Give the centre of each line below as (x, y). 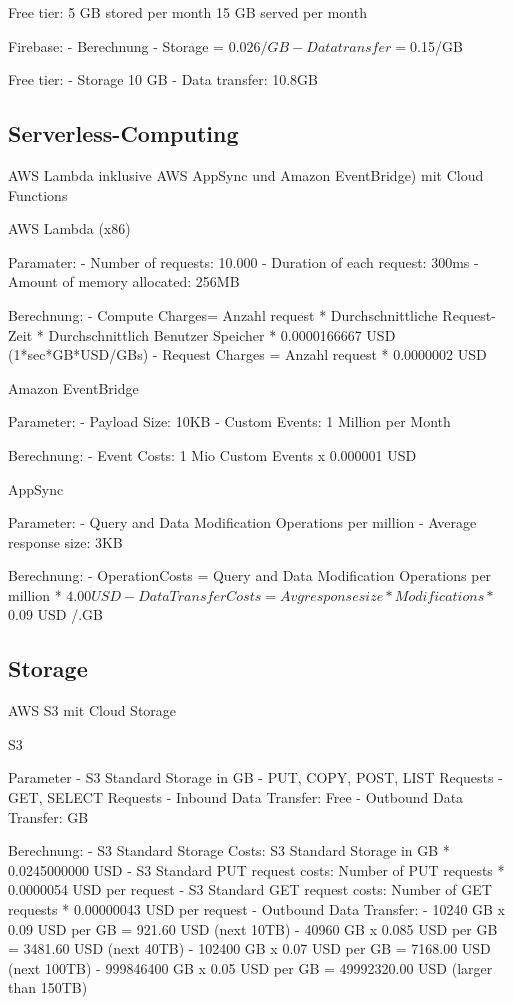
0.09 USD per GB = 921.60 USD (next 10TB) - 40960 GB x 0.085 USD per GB (253, 928)
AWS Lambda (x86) (69, 228)
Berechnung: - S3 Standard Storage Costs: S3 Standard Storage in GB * (229, 850)
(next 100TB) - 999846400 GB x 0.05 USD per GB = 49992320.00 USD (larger (250, 967)
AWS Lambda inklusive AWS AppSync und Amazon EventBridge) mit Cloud (246, 174)
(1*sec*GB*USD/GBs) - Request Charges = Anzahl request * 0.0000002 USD (247, 354)
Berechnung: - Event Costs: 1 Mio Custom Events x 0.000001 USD (212, 454)
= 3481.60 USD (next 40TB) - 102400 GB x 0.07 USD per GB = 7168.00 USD (249, 948)
